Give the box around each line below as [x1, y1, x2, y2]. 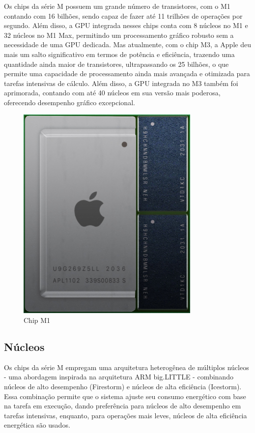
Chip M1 [24, 315, 51, 325]
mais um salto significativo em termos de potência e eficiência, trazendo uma [4, 49, 235, 59]
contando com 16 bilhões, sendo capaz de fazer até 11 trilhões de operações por [4, 10, 243, 21]
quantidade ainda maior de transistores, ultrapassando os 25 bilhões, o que [4, 58, 229, 69]
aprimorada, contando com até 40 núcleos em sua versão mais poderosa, [4, 87, 221, 98]
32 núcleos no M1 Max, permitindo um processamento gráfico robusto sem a [4, 29, 234, 40]
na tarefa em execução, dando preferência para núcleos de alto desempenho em [4, 401, 241, 411]
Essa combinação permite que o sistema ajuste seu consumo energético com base [4, 391, 246, 401]
